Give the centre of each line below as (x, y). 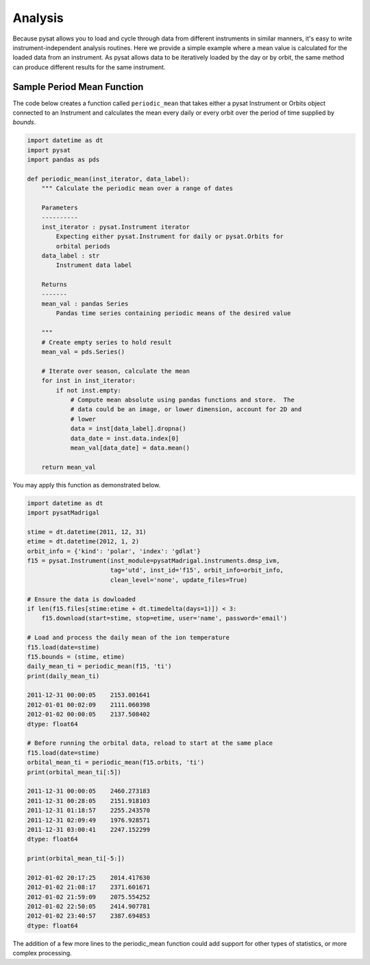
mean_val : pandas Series (85, 304)
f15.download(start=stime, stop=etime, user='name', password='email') (164, 618)
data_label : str (71, 256)
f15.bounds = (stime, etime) (76, 656)
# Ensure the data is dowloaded (82, 599)
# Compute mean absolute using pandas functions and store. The (182, 399)
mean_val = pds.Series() (83, 351)
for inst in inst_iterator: (89, 381)
